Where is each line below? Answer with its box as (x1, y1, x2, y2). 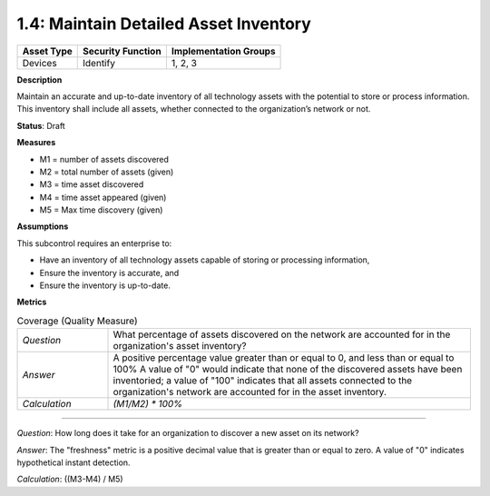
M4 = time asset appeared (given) (39, 192, 167, 203)
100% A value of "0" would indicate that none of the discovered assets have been (113, 363, 463, 376)
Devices (22, 56, 58, 69)
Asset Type (22, 45, 73, 57)
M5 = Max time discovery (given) (39, 204, 163, 215)
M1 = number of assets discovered (39, 154, 170, 164)
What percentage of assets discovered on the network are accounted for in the (113, 328, 451, 341)
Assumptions (16, 221, 69, 232)
